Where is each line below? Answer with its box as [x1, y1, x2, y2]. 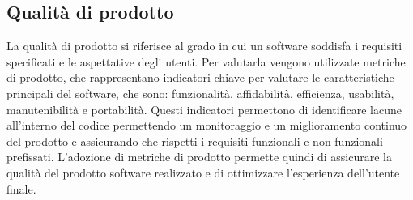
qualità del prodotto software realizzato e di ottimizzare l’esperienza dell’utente [6, 164, 400, 181]
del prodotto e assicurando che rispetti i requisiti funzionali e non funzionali [6, 132, 383, 149]
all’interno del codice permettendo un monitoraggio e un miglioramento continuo [6, 117, 407, 134]
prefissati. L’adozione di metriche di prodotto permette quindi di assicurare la [6, 148, 392, 165]
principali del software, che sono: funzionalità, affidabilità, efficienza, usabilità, [6, 84, 394, 101]
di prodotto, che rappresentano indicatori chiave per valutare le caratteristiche [6, 69, 394, 86]
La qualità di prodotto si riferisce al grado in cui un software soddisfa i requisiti [6, 37, 402, 54]
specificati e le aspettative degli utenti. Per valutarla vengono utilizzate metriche [6, 53, 406, 70]
